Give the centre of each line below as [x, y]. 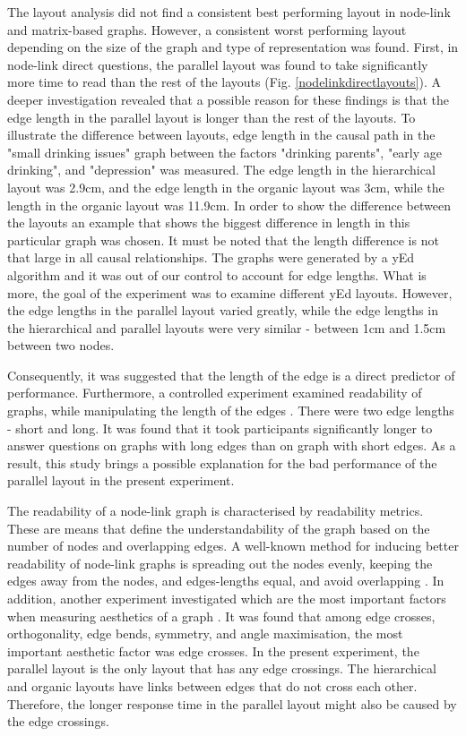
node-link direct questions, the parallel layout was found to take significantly [218, 64]
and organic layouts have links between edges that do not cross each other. [212, 685]
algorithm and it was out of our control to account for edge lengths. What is [217, 274]
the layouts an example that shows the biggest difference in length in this [209, 223]
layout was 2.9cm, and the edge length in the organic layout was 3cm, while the [226, 187]
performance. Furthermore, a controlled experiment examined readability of [215, 393]
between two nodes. [61, 345]
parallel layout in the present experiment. [121, 480]
